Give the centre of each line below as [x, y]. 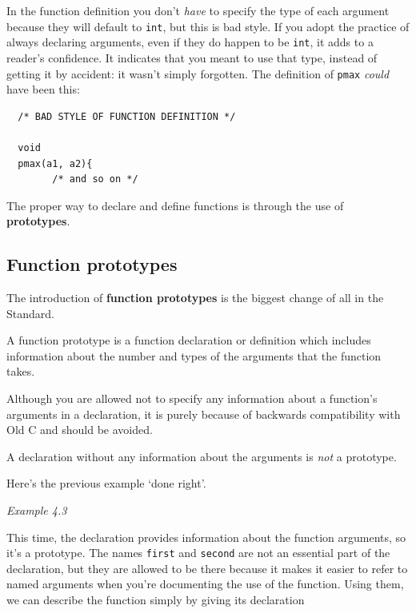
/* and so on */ [95, 179]
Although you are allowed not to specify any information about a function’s [192, 398]
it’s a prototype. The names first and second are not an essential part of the [198, 553]
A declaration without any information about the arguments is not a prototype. [202, 456]
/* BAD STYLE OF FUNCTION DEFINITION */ [127, 116]
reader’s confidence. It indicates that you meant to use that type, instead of [192, 57]
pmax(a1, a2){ [55, 163]
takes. [21, 371]
